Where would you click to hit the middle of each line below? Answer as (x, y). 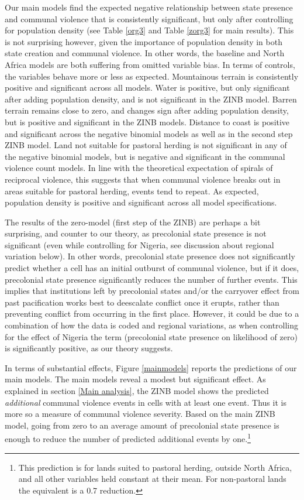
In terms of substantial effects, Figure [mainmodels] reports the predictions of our (151, 367)
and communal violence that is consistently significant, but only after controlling (149, 18)
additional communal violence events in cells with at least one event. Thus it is (146, 402)
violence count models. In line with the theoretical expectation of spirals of (139, 168)
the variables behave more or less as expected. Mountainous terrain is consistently (152, 76)
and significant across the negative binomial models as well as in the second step (149, 133)
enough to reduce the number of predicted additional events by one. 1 (128, 438)
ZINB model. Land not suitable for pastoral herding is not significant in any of (146, 145)
